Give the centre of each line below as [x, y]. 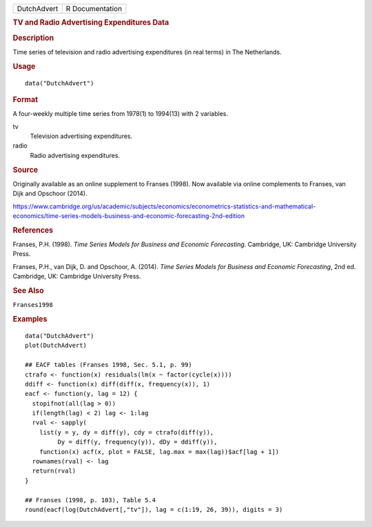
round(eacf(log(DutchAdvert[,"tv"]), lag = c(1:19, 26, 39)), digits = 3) [154, 509]
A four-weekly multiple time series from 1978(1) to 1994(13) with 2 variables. [121, 114]
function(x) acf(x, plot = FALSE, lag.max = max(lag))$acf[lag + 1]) [159, 451]
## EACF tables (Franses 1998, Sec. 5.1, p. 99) [108, 365]
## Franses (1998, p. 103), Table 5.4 [91, 500]
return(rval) [54, 471]
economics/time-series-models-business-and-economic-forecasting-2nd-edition [128, 216]
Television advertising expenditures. [81, 136]
